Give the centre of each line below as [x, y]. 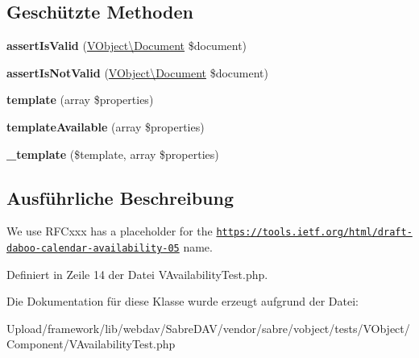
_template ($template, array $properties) [113, 154]
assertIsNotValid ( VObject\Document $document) [137, 72]
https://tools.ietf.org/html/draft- [314, 233]
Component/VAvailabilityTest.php [91, 344]
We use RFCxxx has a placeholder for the [110, 231]
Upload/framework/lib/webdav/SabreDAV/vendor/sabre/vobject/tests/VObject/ [208, 328]
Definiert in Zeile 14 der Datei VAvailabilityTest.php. [137, 274]
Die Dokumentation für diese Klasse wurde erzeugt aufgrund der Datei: [183, 301]
